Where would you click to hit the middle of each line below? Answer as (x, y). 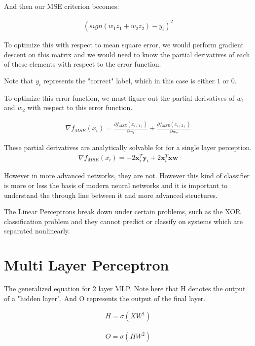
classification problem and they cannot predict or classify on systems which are (124, 221)
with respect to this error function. (80, 107)
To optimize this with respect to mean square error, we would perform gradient (124, 45)
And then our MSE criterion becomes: (62, 6)
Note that (19, 80)
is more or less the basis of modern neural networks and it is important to (116, 185)
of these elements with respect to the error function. (83, 64)
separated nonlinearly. (37, 231)
